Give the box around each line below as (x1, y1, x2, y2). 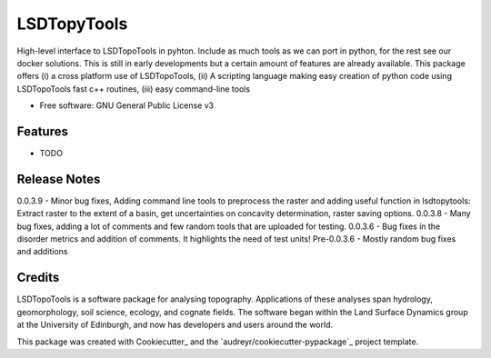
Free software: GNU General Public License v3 (39, 100, 215, 111)
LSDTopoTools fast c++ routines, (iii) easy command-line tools (16, 83, 250, 94)
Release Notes (16, 171, 101, 186)
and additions (16, 246, 68, 257)
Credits (16, 270, 60, 285)
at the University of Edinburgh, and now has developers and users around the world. (16, 319, 334, 331)
